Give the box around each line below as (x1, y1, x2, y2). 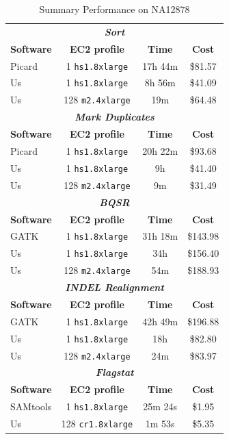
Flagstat (95, 365, 134, 379)
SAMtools (10, 399, 52, 414)
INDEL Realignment (65, 280, 164, 294)
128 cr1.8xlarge (61, 416, 133, 431)
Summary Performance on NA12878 (39, 2, 190, 16)
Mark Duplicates (75, 110, 154, 124)
